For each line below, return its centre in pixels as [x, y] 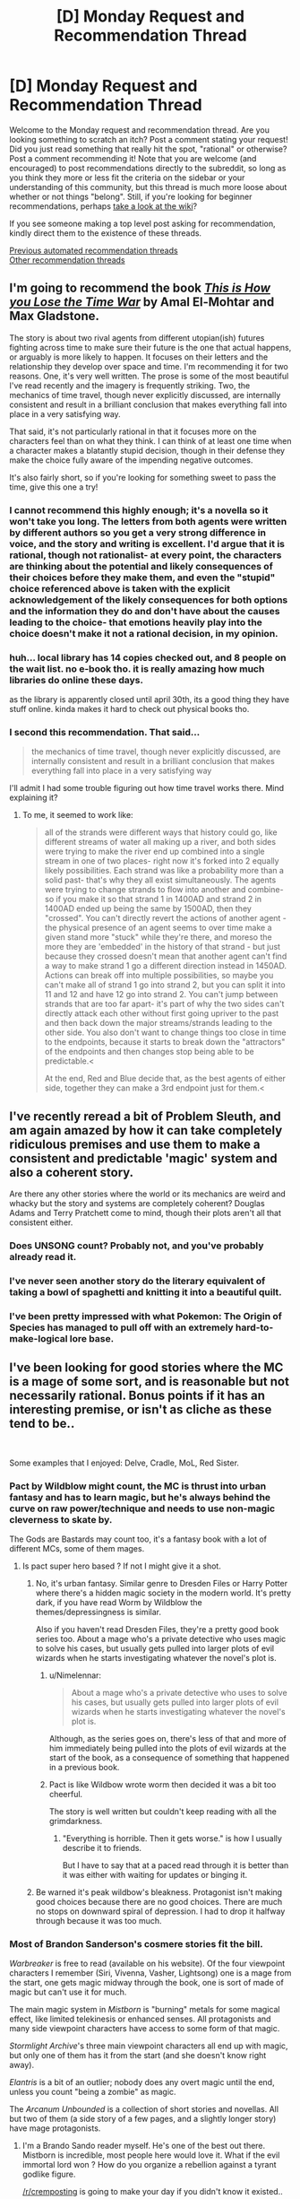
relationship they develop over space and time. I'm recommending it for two [149, 366]
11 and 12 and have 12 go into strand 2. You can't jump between [161, 995]
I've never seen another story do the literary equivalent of [137, 1281]
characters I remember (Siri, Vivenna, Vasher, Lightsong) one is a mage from [150, 1973]
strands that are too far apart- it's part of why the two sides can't [164, 1004]
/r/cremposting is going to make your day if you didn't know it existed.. [153, 2192]
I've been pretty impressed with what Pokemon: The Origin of [146, 1316]
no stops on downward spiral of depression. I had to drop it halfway [160, 1911]
